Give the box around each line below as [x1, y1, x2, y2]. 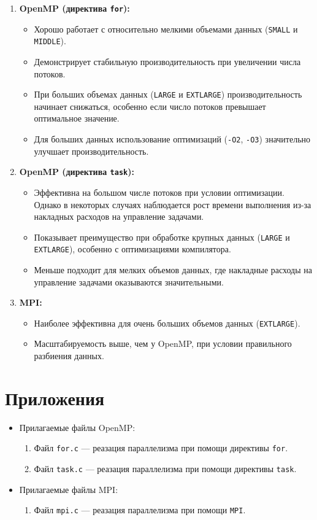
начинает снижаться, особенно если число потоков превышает [34, 99, 266, 112]
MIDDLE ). [34, 34, 66, 47]
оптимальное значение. [34, 112, 120, 125]
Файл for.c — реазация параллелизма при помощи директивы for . [34, 441, 288, 454]
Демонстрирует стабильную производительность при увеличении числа [34, 55, 301, 68]
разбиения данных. [34, 349, 104, 362]
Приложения [5, 385, 105, 410]
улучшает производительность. [34, 144, 149, 157]
